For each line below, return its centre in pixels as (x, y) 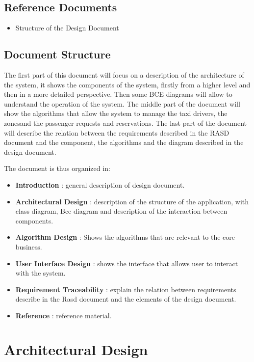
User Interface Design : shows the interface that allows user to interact (127, 263)
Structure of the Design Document (67, 28)
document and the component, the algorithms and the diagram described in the (124, 142)
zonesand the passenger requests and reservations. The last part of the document (126, 123)
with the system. (40, 273)
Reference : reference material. (63, 315)
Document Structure (57, 54)
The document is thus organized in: (57, 168)
